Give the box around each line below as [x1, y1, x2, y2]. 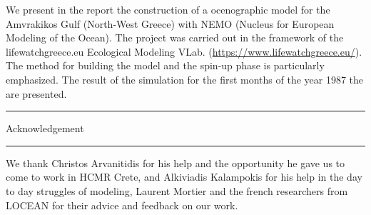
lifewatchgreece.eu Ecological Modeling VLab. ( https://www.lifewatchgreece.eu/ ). [6, 44, 362, 59]
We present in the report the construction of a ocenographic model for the [6, 2, 330, 16]
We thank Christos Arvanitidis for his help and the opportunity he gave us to [6, 155, 345, 170]
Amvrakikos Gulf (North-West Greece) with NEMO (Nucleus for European [6, 16, 335, 31]
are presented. [6, 86, 67, 101]
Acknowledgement [6, 121, 84, 136]
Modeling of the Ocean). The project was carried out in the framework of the [6, 30, 344, 45]
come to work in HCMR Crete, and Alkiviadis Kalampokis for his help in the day [6, 169, 362, 184]
